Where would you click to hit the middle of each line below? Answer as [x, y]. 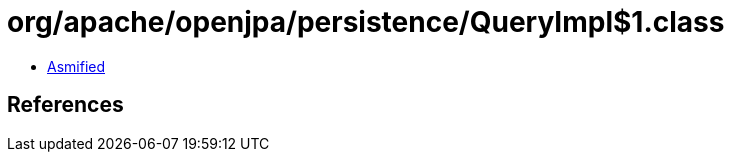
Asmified [76, 66]
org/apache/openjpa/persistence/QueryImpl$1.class [366, 22]
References [65, 105]
